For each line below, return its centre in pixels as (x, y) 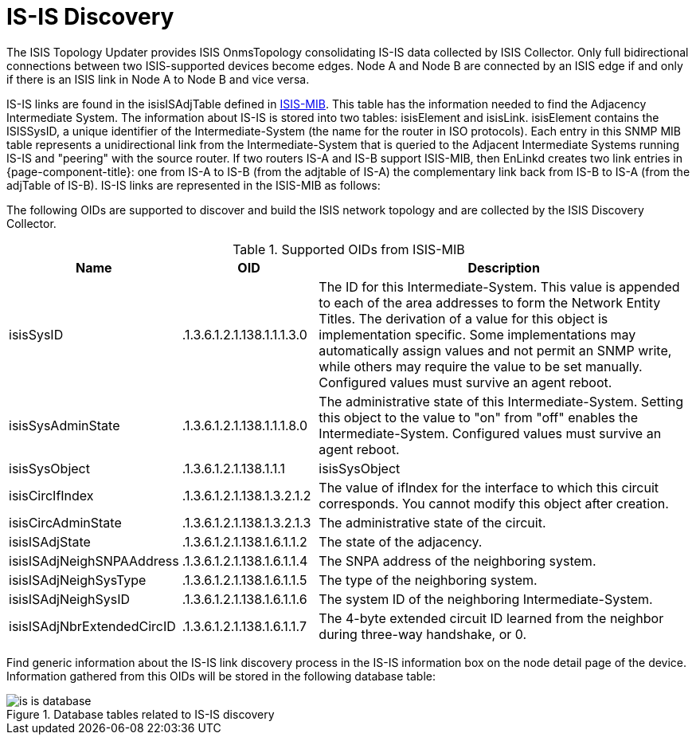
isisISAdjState (50, 541)
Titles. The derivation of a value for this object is (463, 318)
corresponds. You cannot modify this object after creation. (494, 503)
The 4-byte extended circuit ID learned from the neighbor (491, 618)
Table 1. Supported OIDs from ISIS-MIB (349, 249)
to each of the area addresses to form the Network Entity (490, 302)
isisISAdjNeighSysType (78, 580)
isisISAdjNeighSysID (69, 599)
